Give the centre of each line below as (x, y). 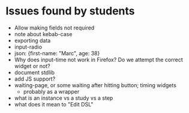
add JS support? (35, 79)
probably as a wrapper (51, 91)
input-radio (28, 47)
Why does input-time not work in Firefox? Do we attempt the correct (99, 60)
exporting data (32, 40)
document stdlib (34, 72)
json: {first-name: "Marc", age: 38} (57, 53)
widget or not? (32, 66)
